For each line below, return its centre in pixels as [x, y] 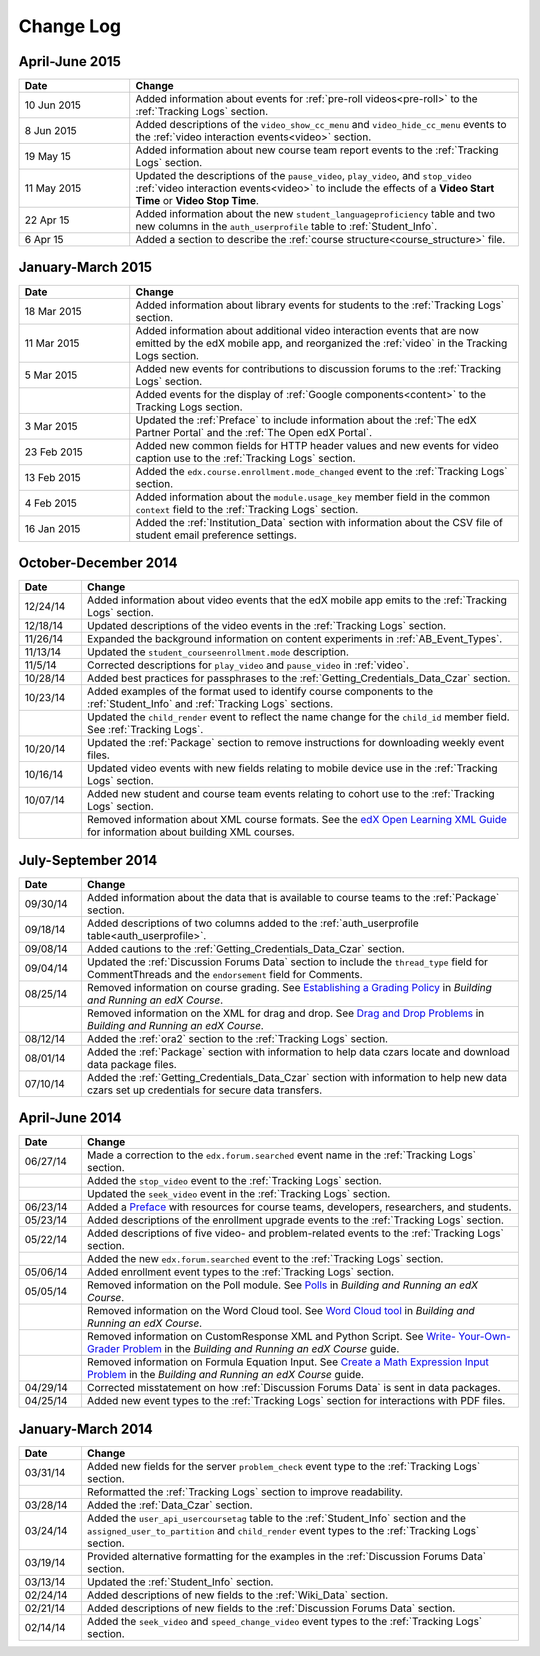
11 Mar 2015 [52, 343]
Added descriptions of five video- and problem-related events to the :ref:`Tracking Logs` [295, 1233]
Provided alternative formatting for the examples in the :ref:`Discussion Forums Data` [286, 1556]
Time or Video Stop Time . [197, 201]
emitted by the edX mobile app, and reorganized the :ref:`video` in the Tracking [321, 343]
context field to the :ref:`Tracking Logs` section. [247, 509]
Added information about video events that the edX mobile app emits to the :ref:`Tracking [296, 600]
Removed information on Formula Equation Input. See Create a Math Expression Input [287, 1362]
